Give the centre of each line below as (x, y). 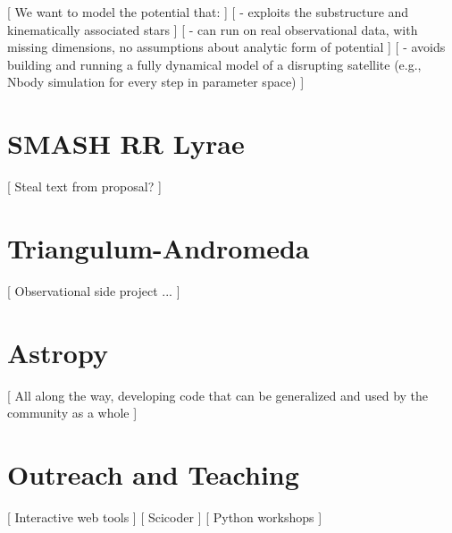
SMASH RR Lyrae (126, 144)
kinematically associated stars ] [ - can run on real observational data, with (213, 29)
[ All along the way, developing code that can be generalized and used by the (218, 395)
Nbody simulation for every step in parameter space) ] (156, 82)
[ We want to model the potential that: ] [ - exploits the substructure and (208, 12)
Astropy (58, 352)
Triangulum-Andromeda (159, 247)
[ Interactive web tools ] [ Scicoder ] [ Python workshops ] (165, 516)
